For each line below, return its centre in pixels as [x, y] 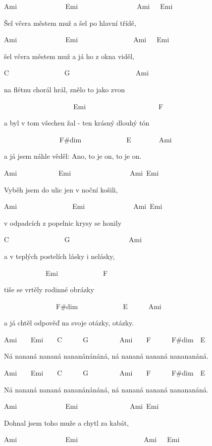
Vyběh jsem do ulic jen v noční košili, [61, 189]
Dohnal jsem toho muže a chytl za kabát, [66, 422]
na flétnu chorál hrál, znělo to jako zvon [64, 89]
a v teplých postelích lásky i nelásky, [59, 256]
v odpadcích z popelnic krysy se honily [63, 223]
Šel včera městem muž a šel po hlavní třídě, [70, 23]
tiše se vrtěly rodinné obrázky [49, 289]
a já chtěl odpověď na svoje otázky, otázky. [69, 323]
